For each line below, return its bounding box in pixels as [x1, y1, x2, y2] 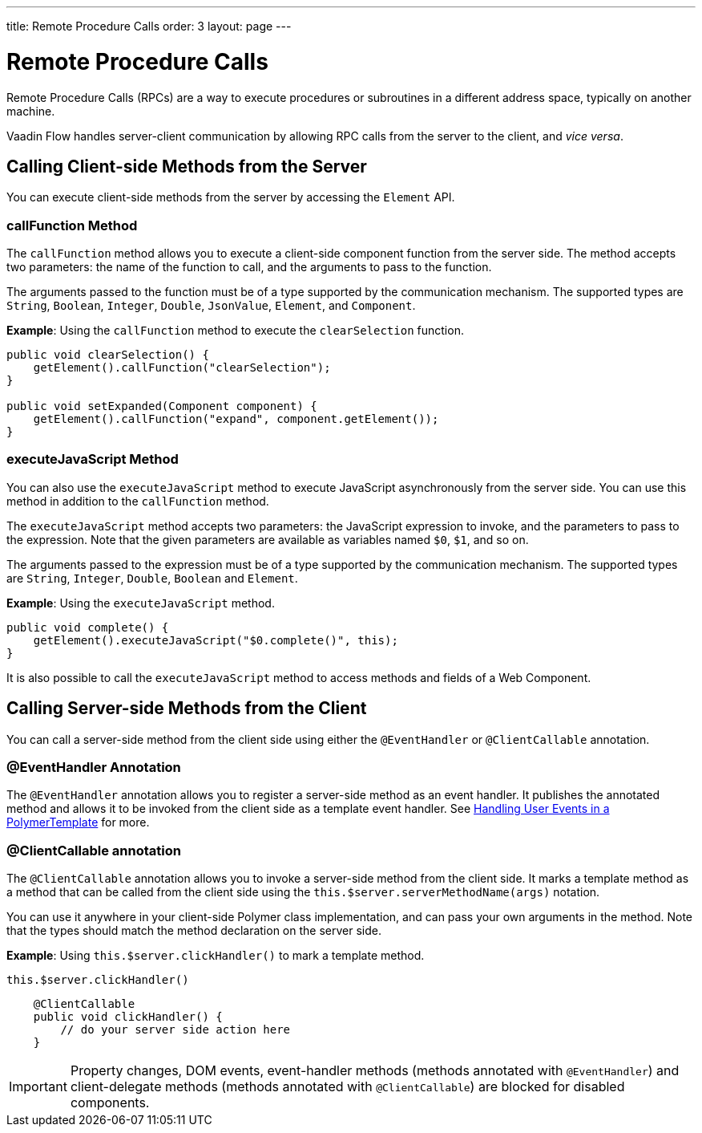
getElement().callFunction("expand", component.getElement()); [33, 412, 439, 426]
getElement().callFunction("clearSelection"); [33, 361, 331, 375]
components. [70, 1094, 150, 1111]
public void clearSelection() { [6, 348, 209, 362]
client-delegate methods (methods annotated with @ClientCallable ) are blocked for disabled [70, 1078, 625, 1095]
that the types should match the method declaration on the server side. [6, 924, 381, 938]
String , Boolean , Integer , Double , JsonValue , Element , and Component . [6, 298, 416, 313]
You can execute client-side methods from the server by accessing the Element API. [6, 190, 455, 205]
